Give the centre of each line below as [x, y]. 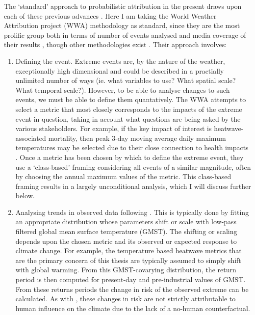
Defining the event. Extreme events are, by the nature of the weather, [120, 61]
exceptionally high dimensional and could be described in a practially [120, 70]
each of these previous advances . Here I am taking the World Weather [110, 15]
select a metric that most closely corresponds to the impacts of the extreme [129, 109]
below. [25, 196]
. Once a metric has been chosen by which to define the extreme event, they [129, 157]
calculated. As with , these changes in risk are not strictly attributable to [126, 299]
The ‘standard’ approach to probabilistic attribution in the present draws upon [123, 6]
